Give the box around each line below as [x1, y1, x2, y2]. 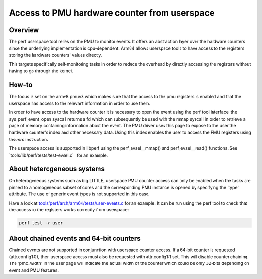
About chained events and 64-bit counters [9, 234, 141, 243]
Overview [9, 26, 39, 34]
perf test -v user [19, 220, 63, 226]
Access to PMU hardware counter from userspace [9, 7, 215, 18]
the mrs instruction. [9, 136, 48, 142]
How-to [9, 81, 33, 89]
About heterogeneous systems [9, 165, 105, 173]
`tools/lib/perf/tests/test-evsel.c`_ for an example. [9, 152, 108, 158]
